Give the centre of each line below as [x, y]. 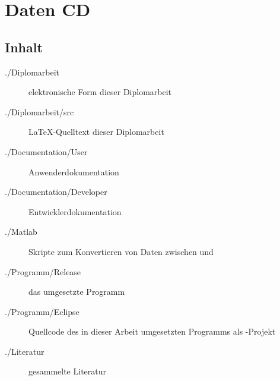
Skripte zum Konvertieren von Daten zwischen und [121, 251]
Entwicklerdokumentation [75, 211]
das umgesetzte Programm [77, 292]
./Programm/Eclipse [42, 311]
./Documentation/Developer [56, 192]
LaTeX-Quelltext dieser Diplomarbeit [96, 132]
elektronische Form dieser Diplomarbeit [100, 92]
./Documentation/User [46, 151]
